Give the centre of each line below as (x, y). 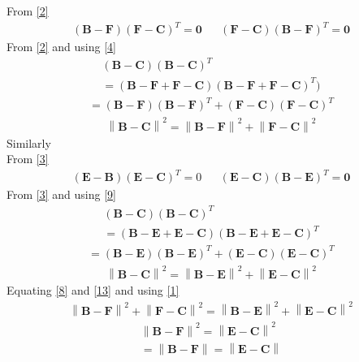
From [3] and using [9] (61, 194)
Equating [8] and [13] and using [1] (93, 290)
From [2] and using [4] (61, 47)
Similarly (29, 142)
